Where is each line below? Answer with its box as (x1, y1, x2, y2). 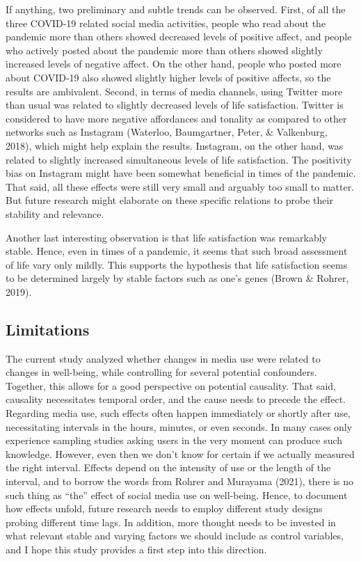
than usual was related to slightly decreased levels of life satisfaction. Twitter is (6, 97, 344, 112)
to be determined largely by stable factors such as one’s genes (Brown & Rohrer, (6, 271, 349, 285)
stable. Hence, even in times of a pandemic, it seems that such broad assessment (6, 244, 348, 258)
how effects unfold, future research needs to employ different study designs (6, 501, 323, 516)
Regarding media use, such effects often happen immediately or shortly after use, (6, 406, 351, 420)
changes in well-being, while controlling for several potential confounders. (6, 365, 317, 379)
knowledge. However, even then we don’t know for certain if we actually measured (6, 446, 355, 461)
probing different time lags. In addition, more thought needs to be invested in (6, 514, 336, 529)
